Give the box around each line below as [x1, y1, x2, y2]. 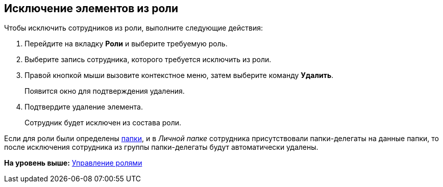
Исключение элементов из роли [4, 2, 179, 15]
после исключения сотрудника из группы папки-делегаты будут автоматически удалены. [4, 143, 318, 152]
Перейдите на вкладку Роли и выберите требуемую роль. [24, 39, 228, 48]
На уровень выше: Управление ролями [4, 158, 142, 168]
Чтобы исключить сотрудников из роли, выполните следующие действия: [4, 23, 263, 33]
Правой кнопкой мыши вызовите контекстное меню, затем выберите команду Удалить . [24, 71, 334, 80]
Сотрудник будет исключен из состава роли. [24, 118, 182, 127]
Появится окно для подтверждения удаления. [24, 87, 185, 96]
